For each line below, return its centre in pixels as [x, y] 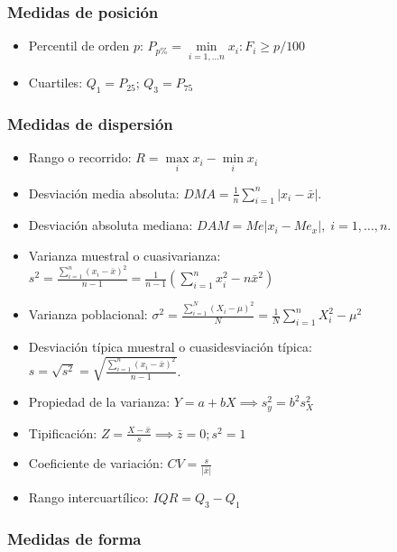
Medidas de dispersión [90, 124]
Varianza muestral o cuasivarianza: [125, 256]
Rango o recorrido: [80, 157]
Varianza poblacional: [88, 314]
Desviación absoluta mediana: [111, 225]
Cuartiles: [55, 83]
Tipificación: [63, 432]
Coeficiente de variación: [96, 463]
